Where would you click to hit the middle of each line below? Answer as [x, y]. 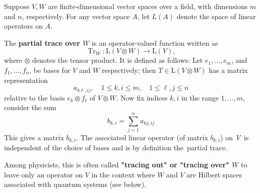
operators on [23, 26]
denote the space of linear [216, 16]
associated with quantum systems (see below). [75, 184]
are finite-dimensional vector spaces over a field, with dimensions [148, 6]
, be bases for [50, 70]
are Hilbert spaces [214, 174]
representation [26, 80]
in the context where [123, 174]
